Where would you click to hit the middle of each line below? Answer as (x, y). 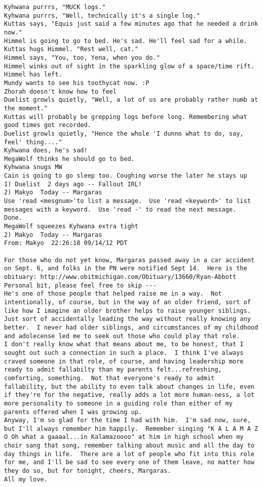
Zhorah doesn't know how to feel (60, 91)
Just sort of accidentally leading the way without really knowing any (127, 319)
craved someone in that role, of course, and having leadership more (124, 361)
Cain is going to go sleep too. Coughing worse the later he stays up (126, 176)
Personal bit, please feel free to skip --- (80, 285)
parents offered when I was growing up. (73, 412)
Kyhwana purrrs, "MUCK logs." (55, 7)
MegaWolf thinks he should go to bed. (69, 159)
